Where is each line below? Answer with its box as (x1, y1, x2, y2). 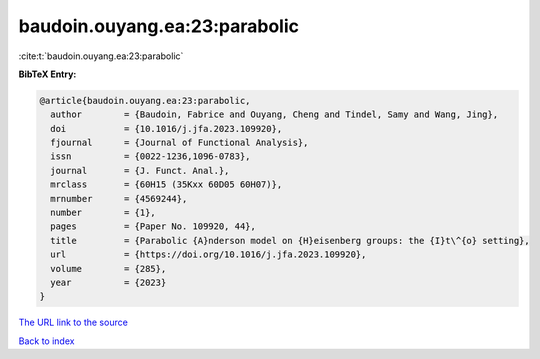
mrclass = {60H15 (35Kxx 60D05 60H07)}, (50, 179, 283, 190)
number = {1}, (50, 207, 157, 219)
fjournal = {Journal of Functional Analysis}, (50, 137, 309, 149)
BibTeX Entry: (18, 68, 77, 80)
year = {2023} (50, 277, 167, 288)
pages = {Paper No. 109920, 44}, (50, 221, 257, 232)
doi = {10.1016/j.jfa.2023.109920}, (50, 123, 283, 134)
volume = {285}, (50, 263, 167, 274)
